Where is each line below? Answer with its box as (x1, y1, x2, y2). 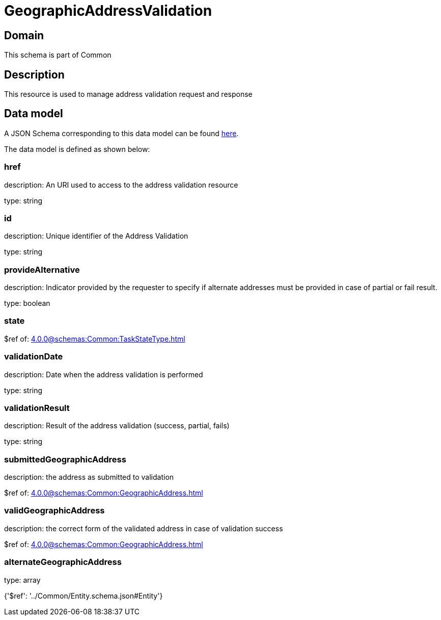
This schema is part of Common (4, 50, 112, 60)
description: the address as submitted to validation (4, 473, 174, 482)
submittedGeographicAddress (4, 454, 126, 464)
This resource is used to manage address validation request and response (4, 90, 253, 99)
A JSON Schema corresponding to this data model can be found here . (4, 128, 239, 138)
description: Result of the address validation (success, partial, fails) (4, 421, 230, 430)
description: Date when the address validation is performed (4, 370, 203, 379)
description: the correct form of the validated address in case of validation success (4, 524, 283, 533)
